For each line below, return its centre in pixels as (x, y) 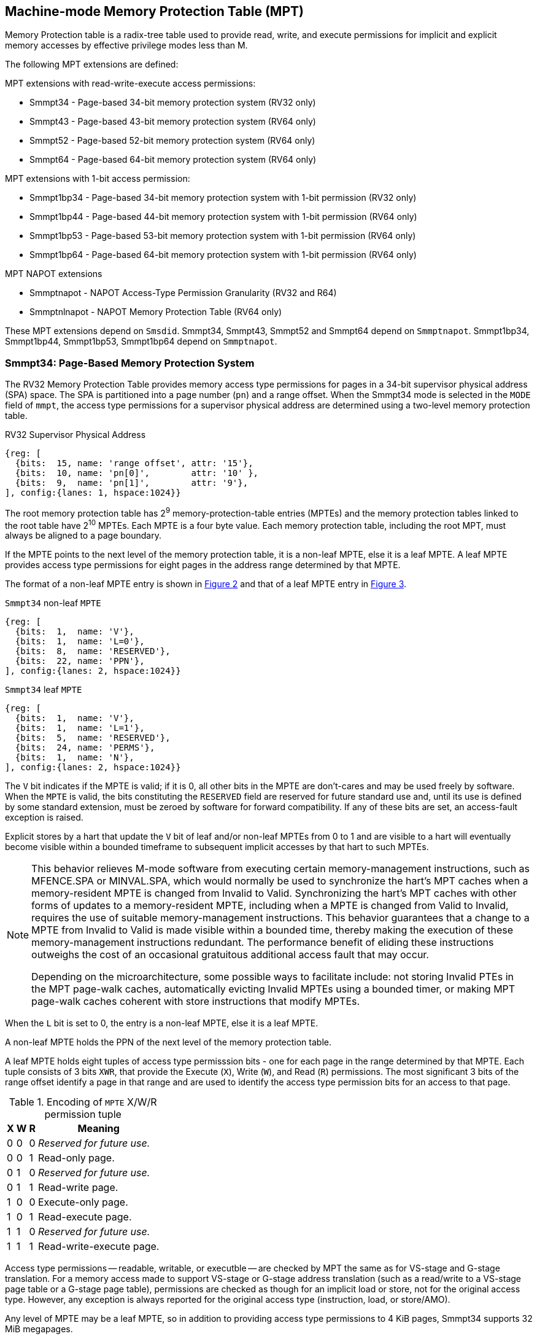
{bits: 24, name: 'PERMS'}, (85, 748)
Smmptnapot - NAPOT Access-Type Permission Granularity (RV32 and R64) (183, 293)
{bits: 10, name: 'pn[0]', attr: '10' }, (137, 473)
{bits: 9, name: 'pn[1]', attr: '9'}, (132, 483)
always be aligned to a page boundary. (83, 536)
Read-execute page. (85, 1217)
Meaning (99, 1129)
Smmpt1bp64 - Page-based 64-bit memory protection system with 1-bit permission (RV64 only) (223, 255)
